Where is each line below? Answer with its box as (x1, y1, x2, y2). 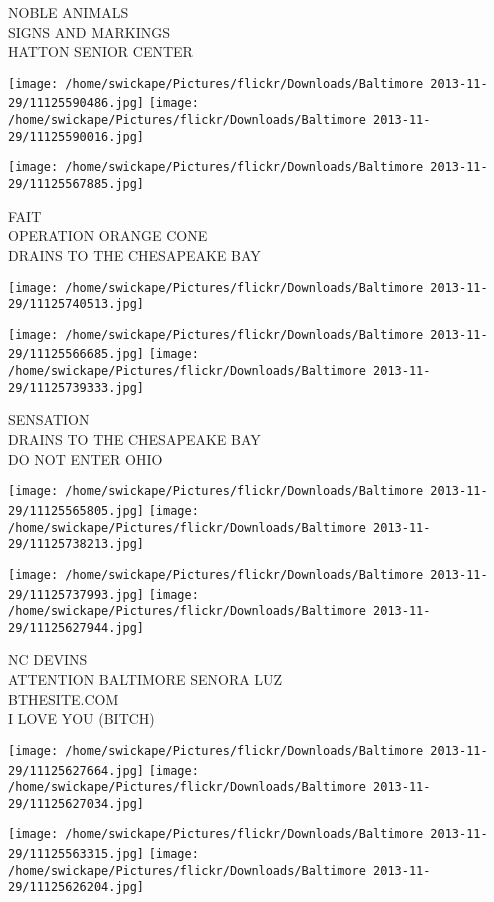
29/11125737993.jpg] (8, 587, 145, 602)
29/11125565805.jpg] (8, 503, 145, 518)
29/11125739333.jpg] (8, 380, 145, 395)
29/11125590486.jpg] (8, 96, 145, 111)
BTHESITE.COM (8, 688, 119, 709)
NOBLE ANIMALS (8, 2, 129, 22)
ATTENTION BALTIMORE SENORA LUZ (8, 669, 283, 690)
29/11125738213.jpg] (8, 537, 145, 552)
